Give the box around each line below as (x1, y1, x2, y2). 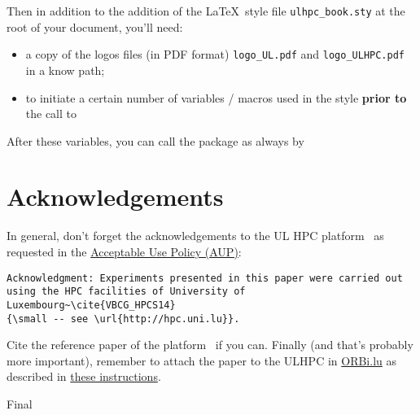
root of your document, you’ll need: (7, 18, 183, 35)
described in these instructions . (7, 368, 161, 385)
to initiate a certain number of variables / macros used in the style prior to (25, 89, 407, 106)
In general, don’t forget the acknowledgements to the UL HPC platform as (7, 227, 384, 244)
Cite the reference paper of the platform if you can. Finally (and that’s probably (7, 336, 413, 353)
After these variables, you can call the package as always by (7, 132, 304, 149)
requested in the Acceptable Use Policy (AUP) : (7, 243, 242, 260)
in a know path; (25, 61, 105, 78)
